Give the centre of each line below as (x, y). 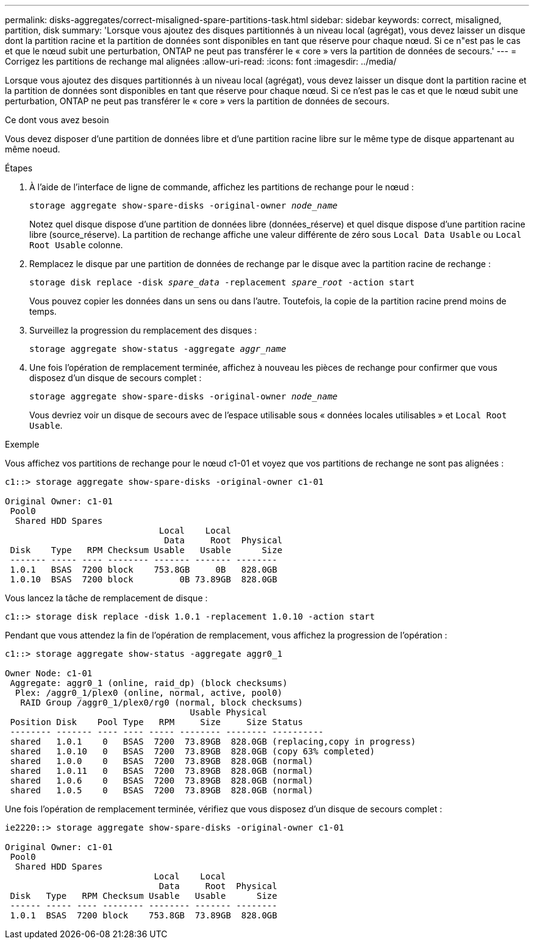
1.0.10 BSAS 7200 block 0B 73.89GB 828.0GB (144, 579)
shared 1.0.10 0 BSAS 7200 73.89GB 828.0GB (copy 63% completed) (192, 751)
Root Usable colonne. (76, 245)
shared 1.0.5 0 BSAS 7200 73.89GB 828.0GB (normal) (162, 790)
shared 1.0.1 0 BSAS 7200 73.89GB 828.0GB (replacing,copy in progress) (213, 742)
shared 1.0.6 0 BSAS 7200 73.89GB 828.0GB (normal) (162, 781)
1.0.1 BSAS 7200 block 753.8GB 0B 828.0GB (144, 570)
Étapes (19, 168)
